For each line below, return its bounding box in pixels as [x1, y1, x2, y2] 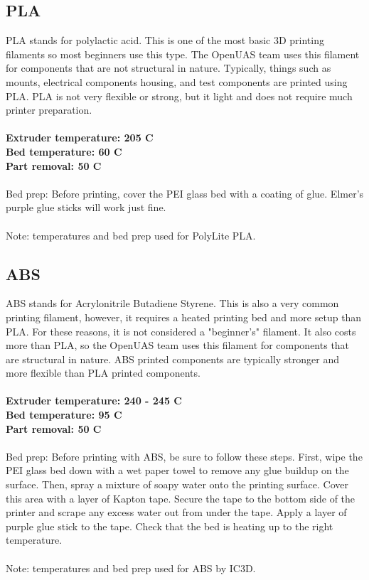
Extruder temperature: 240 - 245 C [6, 393, 182, 408]
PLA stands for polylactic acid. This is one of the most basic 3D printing [6, 33, 324, 48]
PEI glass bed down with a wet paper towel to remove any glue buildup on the [6, 463, 349, 478]
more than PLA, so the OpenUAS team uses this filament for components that [6, 338, 350, 353]
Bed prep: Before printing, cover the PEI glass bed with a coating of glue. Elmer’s [6, 186, 364, 200]
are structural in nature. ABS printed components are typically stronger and [6, 351, 339, 366]
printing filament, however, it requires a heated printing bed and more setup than [6, 309, 362, 324]
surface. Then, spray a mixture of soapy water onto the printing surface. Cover [6, 477, 349, 492]
